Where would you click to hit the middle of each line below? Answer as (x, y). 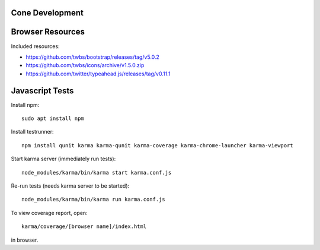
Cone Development (47, 13)
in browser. (25, 240)
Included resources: (35, 46)
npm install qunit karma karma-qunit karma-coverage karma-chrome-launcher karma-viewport (157, 145)
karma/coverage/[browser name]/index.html (84, 227)
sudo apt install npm (53, 118)
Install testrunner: (32, 132)
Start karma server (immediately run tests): (63, 159)
